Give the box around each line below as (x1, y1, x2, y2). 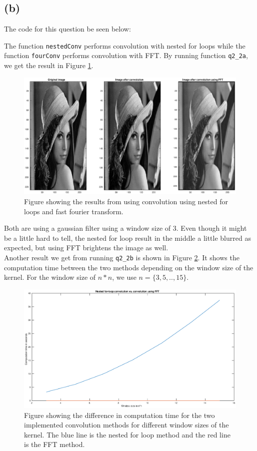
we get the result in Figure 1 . (4, 60, 93, 71)
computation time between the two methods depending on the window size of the (4, 262, 253, 272)
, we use (112, 272, 136, 282)
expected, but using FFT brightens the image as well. (4, 242, 168, 253)
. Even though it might (176, 223, 247, 233)
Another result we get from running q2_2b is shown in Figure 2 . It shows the (4, 252, 239, 263)
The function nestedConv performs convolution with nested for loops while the (4, 40, 245, 51)
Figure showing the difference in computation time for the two (24, 409, 215, 420)
